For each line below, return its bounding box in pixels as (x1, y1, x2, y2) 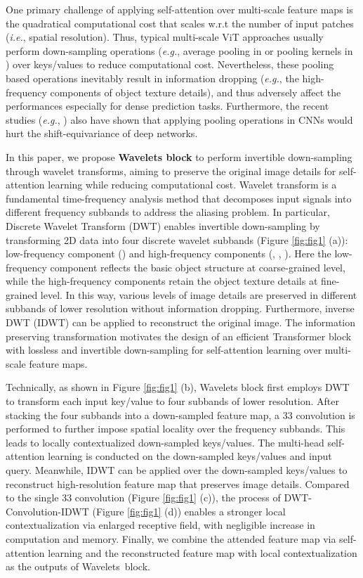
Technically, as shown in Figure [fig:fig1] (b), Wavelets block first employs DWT (6, 380, 350, 394)
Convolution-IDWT (6, 503, 89, 518)
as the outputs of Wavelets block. (6, 559, 150, 574)
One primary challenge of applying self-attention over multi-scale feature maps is (6, 2, 353, 16)
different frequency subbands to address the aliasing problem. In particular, (6, 205, 330, 219)
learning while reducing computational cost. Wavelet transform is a (48, 177, 337, 192)
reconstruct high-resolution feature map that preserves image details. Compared (6, 476, 350, 491)
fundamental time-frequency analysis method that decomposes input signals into (6, 191, 352, 205)
